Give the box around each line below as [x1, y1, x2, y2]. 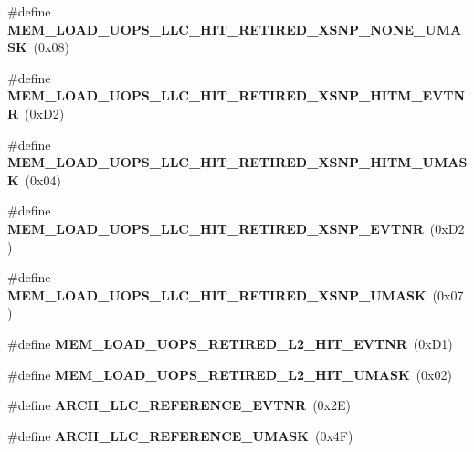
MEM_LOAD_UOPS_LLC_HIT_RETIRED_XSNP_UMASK [7, 285, 427, 304]
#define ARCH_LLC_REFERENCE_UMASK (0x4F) [7, 426, 353, 445]
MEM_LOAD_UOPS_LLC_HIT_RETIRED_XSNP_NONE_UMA [7, 19, 462, 38]
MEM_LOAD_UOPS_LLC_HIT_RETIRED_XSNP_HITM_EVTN [7, 86, 466, 105]
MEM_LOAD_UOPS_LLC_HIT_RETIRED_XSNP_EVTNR [7, 218, 424, 237]
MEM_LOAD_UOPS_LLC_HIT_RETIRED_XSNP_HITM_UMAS [7, 152, 468, 172]
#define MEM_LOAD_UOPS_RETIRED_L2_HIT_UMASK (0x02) [7, 364, 452, 384]
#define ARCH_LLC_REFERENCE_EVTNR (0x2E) [7, 395, 351, 415]
